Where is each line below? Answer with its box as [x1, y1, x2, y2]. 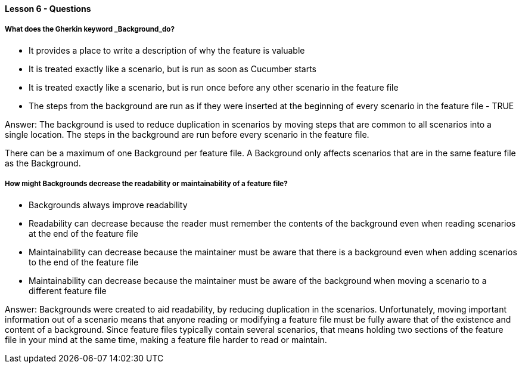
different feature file [29, 285, 107, 296]
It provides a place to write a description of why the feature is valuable [29, 45, 305, 55]
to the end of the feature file [29, 256, 139, 267]
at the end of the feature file [29, 228, 138, 239]
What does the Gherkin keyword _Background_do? [5, 25, 175, 34]
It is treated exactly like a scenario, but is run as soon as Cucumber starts [29, 63, 316, 74]
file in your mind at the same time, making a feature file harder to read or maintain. [5, 334, 327, 345]
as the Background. [5, 157, 81, 168]
